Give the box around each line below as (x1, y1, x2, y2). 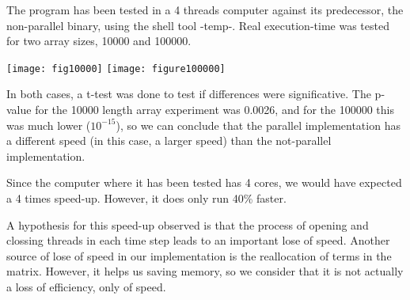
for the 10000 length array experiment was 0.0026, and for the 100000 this (35, 101, 394, 118)
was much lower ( (6, 116, 91, 133)
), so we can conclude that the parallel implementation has (116, 116, 401, 133)
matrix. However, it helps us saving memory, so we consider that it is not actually (6, 263, 404, 279)
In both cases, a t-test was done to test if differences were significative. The (6, 85, 371, 102)
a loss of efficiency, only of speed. (6, 278, 166, 294)
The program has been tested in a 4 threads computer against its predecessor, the (6, 2, 404, 17)
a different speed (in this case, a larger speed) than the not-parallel (6, 132, 332, 149)
